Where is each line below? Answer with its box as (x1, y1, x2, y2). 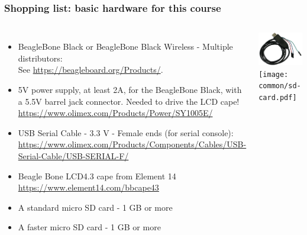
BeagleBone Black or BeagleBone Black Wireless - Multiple (18, 40, 233, 53)
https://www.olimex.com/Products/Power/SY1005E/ (18, 107, 213, 119)
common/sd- (258, 82, 301, 91)
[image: (258, 70, 289, 79)
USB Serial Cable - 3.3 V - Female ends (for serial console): (18, 126, 234, 139)
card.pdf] (258, 93, 297, 102)
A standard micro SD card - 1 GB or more (18, 201, 173, 213)
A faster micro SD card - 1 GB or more (18, 221, 161, 233)
